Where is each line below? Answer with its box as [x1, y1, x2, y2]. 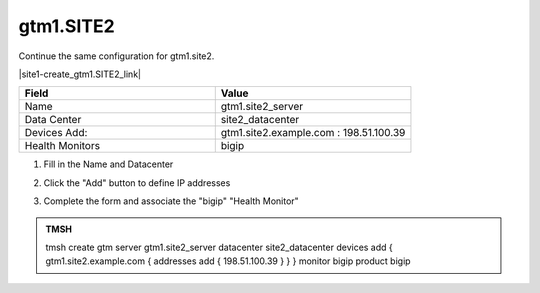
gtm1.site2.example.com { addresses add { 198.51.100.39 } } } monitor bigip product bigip [45, 255, 411, 267]
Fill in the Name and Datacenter [43, 158, 174, 170]
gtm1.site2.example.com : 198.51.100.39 [220, 126, 406, 140]
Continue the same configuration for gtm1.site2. [18, 50, 215, 62]
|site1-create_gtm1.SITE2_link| [18, 68, 142, 80]
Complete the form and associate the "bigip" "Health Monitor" [43, 195, 299, 207]
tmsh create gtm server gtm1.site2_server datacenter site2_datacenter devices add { [45, 241, 394, 253]
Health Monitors [24, 139, 100, 153]
